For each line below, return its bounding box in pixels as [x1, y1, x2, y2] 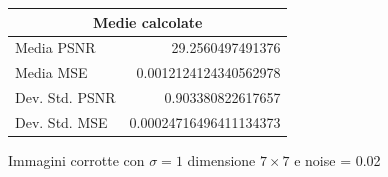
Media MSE [15, 62, 88, 83]
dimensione [187, 149, 256, 170]
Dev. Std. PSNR [15, 87, 116, 108]
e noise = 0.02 [294, 149, 381, 170]
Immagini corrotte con [8, 149, 145, 170]
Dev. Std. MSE [15, 111, 108, 132]
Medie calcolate [93, 11, 203, 32]
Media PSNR [15, 37, 96, 58]
